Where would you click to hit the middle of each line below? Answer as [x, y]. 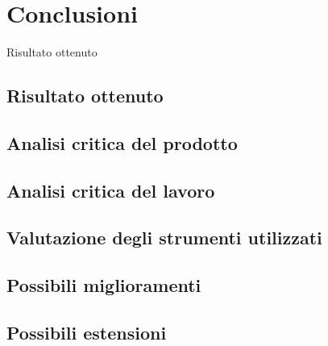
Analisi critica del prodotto [122, 142]
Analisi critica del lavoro [111, 190]
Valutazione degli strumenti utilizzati [164, 238]
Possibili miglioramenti [104, 285]
